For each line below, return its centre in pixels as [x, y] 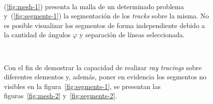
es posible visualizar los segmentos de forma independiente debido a [105, 25]
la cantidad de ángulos [37, 35]
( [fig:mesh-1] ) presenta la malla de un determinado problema [94, 6]
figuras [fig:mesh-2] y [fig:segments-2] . [60, 96]
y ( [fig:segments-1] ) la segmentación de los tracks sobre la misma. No [106, 16]
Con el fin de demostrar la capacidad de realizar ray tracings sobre [103, 67]
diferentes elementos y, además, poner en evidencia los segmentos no [105, 77]
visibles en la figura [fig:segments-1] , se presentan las [82, 86]
